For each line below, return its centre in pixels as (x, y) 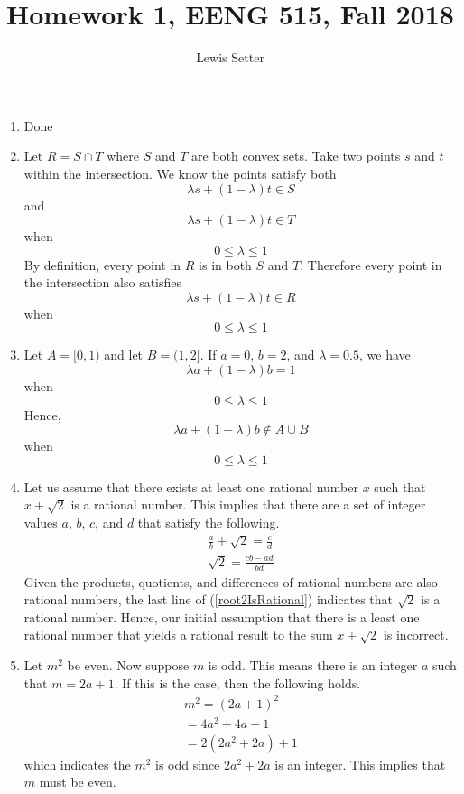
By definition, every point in (102, 264)
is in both (225, 264)
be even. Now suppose (128, 665)
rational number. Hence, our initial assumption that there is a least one (222, 617)
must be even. (78, 782)
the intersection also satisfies (103, 282)
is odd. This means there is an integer (313, 665)
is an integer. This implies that (360, 764)
